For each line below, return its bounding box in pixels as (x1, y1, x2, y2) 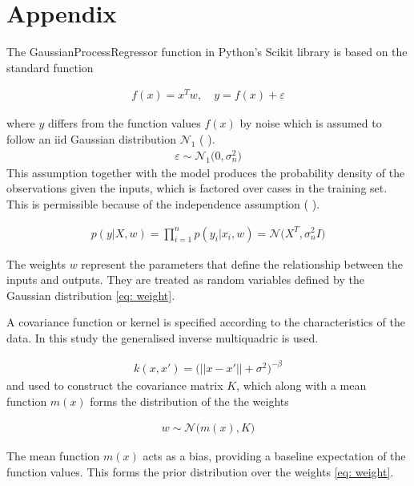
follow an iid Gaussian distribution (6, 131, 176, 148)
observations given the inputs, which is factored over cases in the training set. (6, 180, 388, 196)
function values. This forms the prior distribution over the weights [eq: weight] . (6, 463, 394, 480)
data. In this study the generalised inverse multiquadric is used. (6, 329, 319, 346)
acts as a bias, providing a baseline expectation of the (143, 448, 406, 464)
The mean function (6, 448, 100, 464)
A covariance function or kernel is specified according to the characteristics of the (6, 314, 405, 330)
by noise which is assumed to (239, 115, 382, 132)
